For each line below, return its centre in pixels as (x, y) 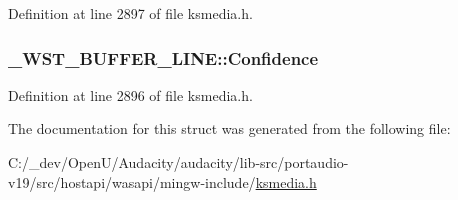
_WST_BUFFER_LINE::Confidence (163, 57)
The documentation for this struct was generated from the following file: (229, 128)
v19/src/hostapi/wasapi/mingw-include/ (132, 181)
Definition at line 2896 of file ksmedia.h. (130, 94)
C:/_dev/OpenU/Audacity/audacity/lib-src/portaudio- (178, 162)
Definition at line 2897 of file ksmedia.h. (130, 13)
